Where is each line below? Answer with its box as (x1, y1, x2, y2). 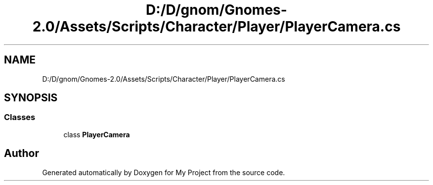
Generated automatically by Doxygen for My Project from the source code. (42, 168, 285, 177)
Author (4, 147, 39, 160)
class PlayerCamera (63, 130, 130, 139)
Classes (4, 112, 36, 123)
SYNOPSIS (4, 92, 58, 104)
